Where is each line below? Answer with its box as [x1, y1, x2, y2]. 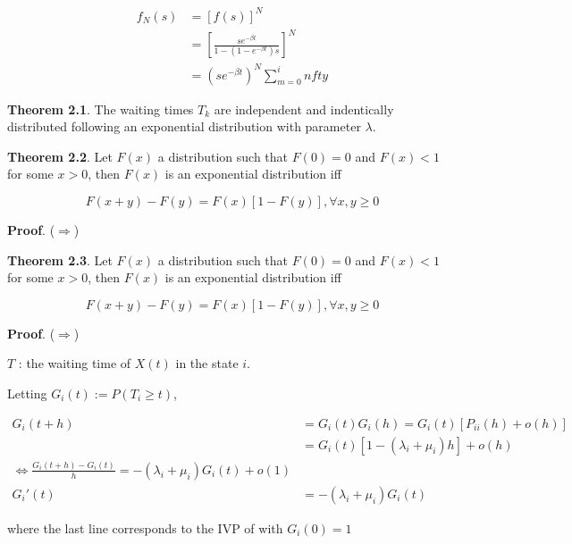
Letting [7, 383, 47, 402]
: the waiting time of [18, 354, 131, 372]
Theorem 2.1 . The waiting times [7, 99, 194, 118]
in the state [175, 354, 239, 372]
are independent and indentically [214, 99, 394, 118]
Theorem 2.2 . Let [7, 146, 113, 165]
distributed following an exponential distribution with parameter [7, 117, 361, 136]
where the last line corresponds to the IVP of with [7, 518, 283, 537]
